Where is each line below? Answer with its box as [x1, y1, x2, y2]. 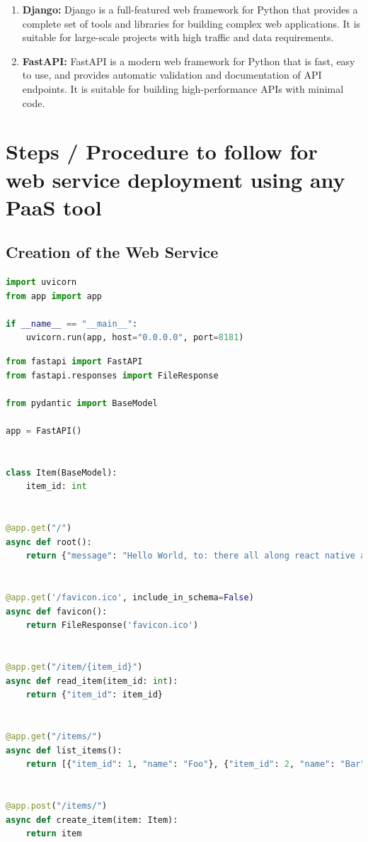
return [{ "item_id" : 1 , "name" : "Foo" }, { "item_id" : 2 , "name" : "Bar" [25, 759, 366, 770]
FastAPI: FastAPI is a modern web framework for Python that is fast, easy [22, 53, 355, 68]
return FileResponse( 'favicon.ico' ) [25, 620, 199, 631]
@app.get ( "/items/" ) [6, 731, 103, 742]
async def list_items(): [6, 745, 122, 756]
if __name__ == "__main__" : [6, 318, 138, 329]
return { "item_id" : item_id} [25, 690, 163, 700]
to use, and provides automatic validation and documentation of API [22, 67, 322, 82]
